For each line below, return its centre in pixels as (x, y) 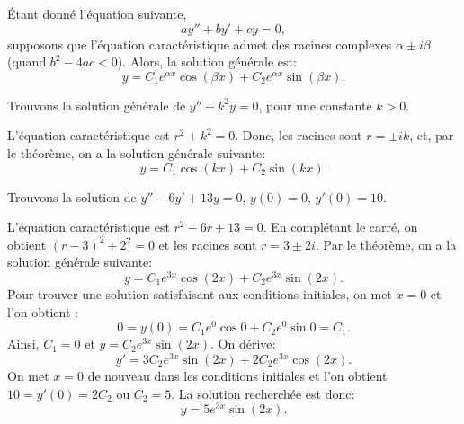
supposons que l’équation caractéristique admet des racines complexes (200, 44)
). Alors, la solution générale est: (207, 62)
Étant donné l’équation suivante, (97, 13)
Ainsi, (23, 344)
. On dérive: (243, 344)
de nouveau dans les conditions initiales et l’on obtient (237, 375)
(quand (27, 62)
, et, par (432, 135)
